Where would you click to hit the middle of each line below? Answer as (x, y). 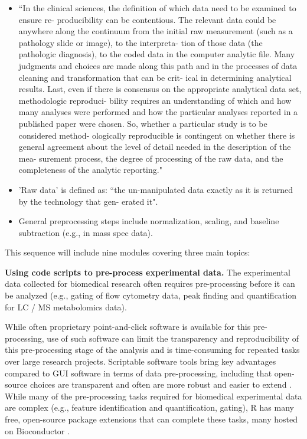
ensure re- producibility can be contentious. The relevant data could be (147, 19)
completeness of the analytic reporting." (90, 170)
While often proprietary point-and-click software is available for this (128, 327)
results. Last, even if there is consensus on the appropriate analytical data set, (160, 89)
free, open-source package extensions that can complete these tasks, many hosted (151, 419)
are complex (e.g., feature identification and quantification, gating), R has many (149, 407)
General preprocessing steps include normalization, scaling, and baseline (149, 221)
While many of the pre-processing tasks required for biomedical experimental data (153, 396)
